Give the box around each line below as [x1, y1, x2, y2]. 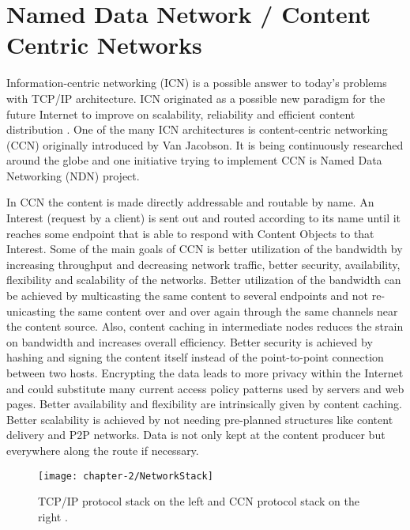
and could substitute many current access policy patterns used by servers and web [6, 380, 404, 396]
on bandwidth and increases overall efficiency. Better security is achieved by [6, 333, 373, 350]
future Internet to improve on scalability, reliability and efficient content [6, 105, 355, 122]
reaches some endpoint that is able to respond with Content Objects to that [6, 225, 374, 241]
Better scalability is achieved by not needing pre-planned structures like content [6, 411, 393, 427]
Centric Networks [6, 28, 202, 61]
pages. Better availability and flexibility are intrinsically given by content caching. [6, 396, 402, 412]
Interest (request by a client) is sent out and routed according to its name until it [6, 210, 401, 226]
